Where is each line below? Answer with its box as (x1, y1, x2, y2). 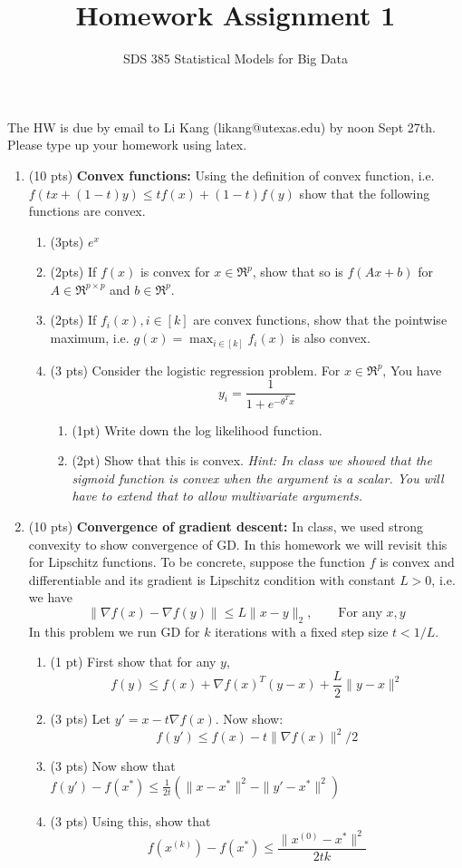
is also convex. (291, 328, 371, 347)
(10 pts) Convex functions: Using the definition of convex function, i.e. (28, 165, 435, 184)
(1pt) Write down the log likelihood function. (72, 420, 322, 439)
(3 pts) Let (50, 709, 111, 728)
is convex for (140, 262, 210, 281)
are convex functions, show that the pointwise (193, 310, 448, 329)
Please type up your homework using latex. (7, 135, 247, 154)
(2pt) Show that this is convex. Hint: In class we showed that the (72, 451, 432, 470)
